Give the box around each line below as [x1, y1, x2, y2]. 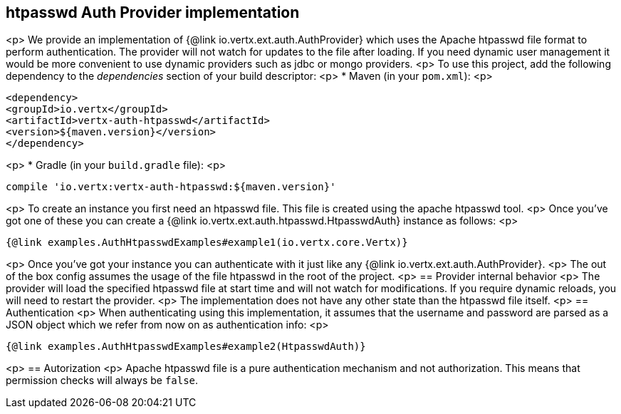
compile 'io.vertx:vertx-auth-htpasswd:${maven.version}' [6, 181, 336, 193]
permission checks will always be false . [6, 374, 199, 387]
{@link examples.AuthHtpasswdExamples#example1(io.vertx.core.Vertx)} [6, 237, 408, 249]
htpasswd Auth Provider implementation [6, 4, 300, 21]
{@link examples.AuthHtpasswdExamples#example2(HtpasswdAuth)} [6, 341, 366, 353]
